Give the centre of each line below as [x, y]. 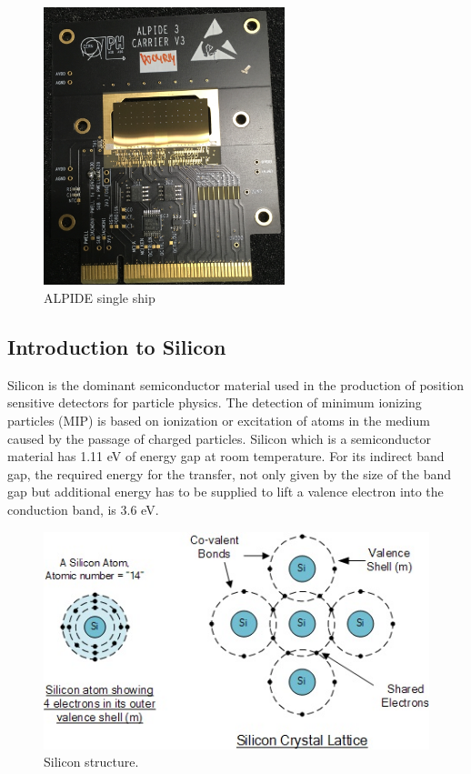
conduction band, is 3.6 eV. [83, 509]
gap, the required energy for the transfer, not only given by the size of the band [230, 473]
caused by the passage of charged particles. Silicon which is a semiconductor [220, 438]
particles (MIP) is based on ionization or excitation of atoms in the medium [219, 420]
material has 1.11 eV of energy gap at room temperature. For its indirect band [226, 456]
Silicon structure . [91, 762]
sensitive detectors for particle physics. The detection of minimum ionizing [215, 402]
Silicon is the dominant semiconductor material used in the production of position [236, 384]
